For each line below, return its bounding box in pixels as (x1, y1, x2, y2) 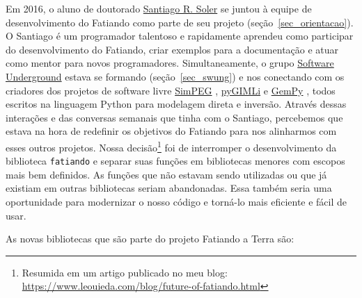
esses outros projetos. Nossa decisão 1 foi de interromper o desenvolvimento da (6, 138, 337, 154)
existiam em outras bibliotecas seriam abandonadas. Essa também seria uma (6, 181, 332, 195)
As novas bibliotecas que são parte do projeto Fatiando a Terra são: (6, 231, 294, 246)
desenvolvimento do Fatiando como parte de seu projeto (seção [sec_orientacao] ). (6, 15, 354, 29)
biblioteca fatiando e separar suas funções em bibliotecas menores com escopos (6, 154, 345, 168)
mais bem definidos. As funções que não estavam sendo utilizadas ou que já (6, 167, 327, 181)
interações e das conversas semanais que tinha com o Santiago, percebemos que (6, 110, 343, 124)
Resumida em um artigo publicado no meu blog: (22, 265, 228, 279)
